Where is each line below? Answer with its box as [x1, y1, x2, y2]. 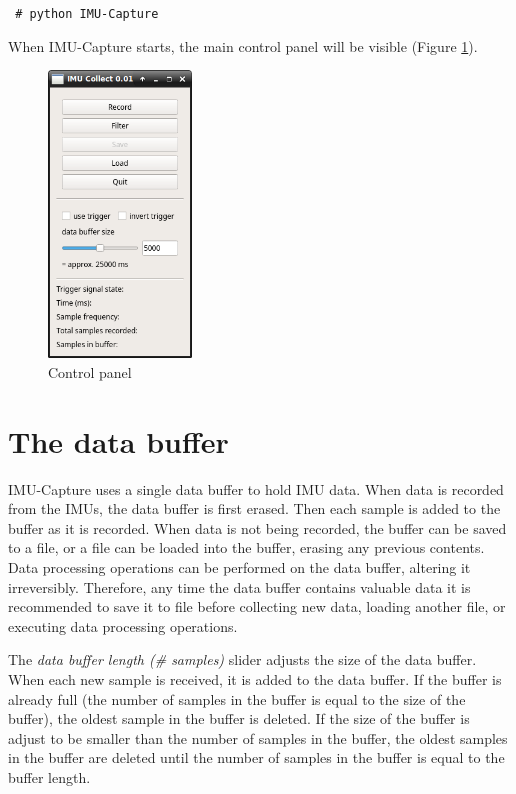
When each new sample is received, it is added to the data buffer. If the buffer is [8, 668, 502, 689]
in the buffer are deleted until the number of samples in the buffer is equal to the [8, 747, 505, 768]
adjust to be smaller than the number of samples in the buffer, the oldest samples [8, 727, 508, 748]
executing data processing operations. [8, 615, 238, 636]
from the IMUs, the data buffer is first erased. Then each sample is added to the [8, 498, 501, 519]
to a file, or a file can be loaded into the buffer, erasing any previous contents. [8, 537, 485, 558]
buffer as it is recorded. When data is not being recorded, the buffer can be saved [8, 517, 507, 538]
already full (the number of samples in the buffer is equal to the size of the [8, 688, 466, 709]
